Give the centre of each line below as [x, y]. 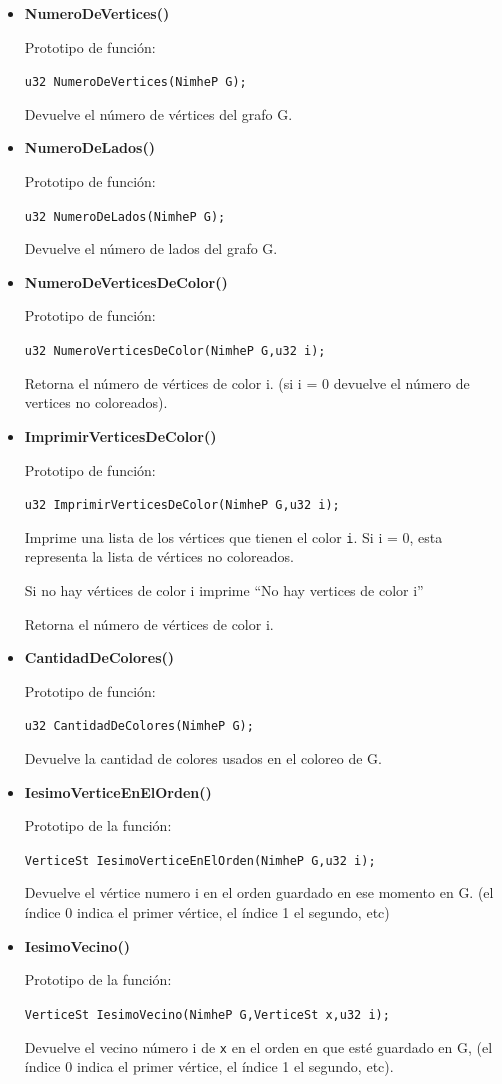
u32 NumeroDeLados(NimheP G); [125, 216]
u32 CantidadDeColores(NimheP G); [139, 726]
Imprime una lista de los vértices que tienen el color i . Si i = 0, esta [233, 536]
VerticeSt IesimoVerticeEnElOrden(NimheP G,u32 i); [200, 860]
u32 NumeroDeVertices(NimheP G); [135, 82]
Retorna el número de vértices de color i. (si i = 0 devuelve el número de [247, 382]
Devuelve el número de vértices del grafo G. [158, 113]
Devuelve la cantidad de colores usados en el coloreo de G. [203, 758]
